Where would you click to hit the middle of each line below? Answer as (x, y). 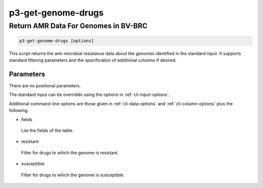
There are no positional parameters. (45, 86)
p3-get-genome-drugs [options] (57, 41)
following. (19, 111)
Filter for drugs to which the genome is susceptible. (73, 175)
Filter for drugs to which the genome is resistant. (70, 152)
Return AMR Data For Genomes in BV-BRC (78, 26)
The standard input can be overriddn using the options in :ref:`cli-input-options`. (89, 94)
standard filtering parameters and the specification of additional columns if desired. (93, 60)
